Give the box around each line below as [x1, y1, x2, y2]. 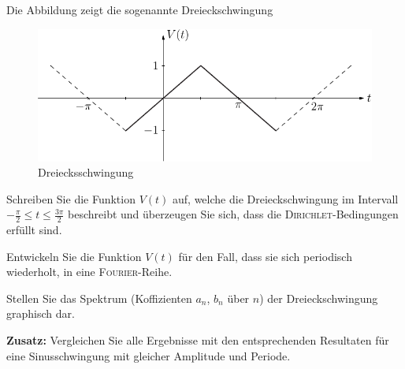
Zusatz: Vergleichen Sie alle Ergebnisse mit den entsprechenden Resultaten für [6, 332, 389, 348]
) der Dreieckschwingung [259, 289, 378, 306]
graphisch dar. [6, 305, 75, 322]
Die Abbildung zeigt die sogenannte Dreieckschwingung [6, 2, 273, 17]
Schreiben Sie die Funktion [6, 190, 136, 207]
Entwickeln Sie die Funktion [6, 248, 142, 264]
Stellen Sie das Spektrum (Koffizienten [6, 289, 192, 306]
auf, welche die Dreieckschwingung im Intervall [173, 190, 399, 207]
